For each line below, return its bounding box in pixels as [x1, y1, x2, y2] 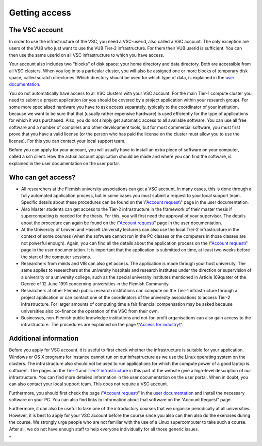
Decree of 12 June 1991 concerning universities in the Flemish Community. [21, 281, 170, 287]
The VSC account [9, 26, 64, 34]
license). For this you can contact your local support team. [9, 138, 126, 144]
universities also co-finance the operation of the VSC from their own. [21, 308, 159, 314]
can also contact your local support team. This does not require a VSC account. [9, 381, 168, 387]
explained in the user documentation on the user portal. [9, 160, 120, 166]
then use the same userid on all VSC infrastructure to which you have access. [9, 52, 164, 58]
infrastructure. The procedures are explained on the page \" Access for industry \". [21, 322, 183, 328]
